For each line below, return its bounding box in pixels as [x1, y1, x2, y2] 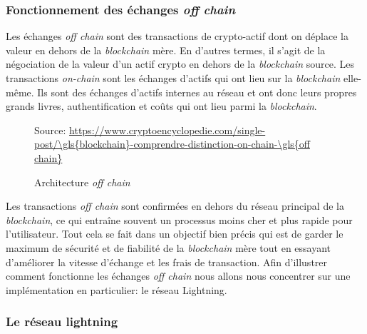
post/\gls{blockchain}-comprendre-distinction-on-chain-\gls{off [34, 136, 310, 151]
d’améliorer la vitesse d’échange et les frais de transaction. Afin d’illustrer [6, 254, 328, 269]
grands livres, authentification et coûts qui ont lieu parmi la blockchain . [6, 98, 317, 113]
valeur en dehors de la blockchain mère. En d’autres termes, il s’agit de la [6, 42, 326, 57]
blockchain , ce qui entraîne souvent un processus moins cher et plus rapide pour [6, 212, 353, 227]
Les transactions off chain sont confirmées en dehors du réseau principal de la [6, 198, 344, 213]
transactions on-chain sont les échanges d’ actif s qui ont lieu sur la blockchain [6, 71, 341, 85]
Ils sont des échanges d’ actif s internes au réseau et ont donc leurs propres [37, 84, 357, 99]
